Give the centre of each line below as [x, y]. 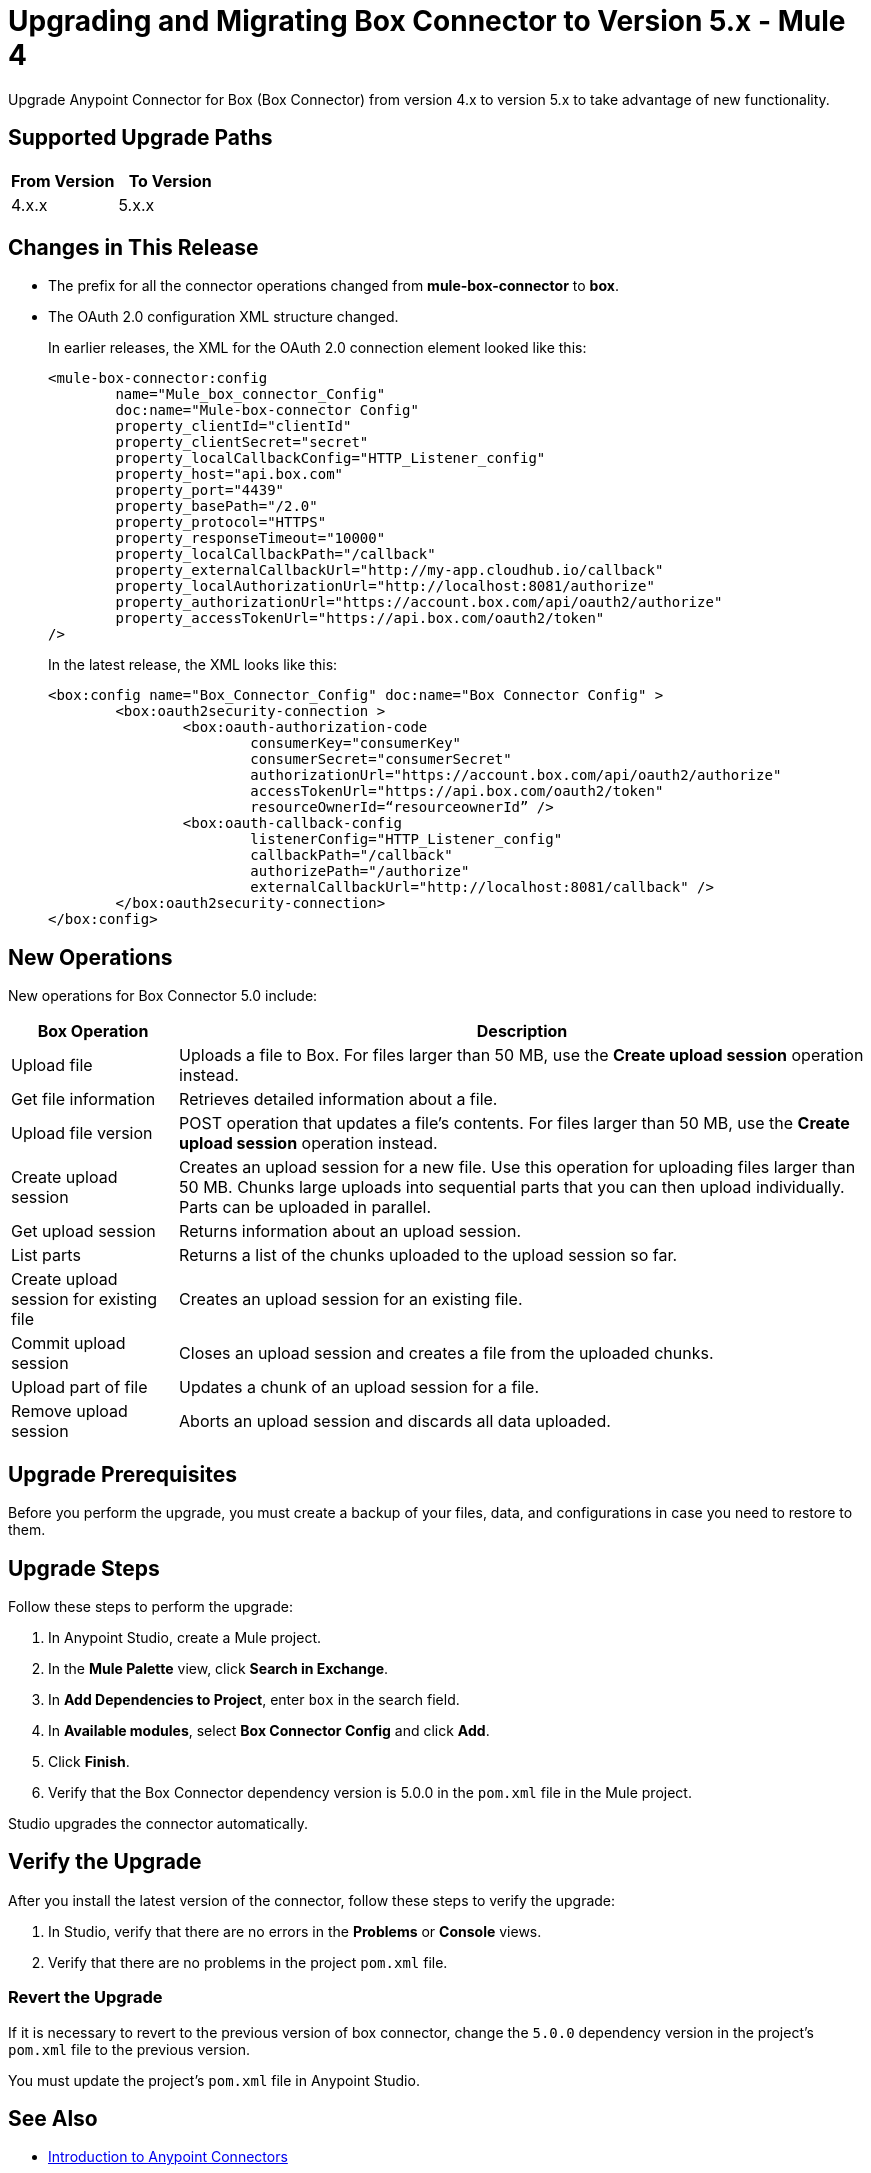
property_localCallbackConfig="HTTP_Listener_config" [330, 458]
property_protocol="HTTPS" [221, 522]
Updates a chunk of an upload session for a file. [359, 1387]
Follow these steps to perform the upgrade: [150, 1606]
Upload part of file [79, 1387]
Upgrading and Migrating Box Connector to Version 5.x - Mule [427, 21]
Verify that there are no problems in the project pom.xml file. [248, 1962]
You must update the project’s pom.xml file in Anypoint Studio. [214, 2080]
